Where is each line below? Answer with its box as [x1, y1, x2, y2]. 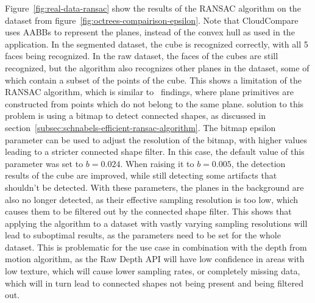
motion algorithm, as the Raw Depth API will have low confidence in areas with [5, 252, 305, 265]
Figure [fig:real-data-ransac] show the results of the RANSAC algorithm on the [5, 2, 301, 14]
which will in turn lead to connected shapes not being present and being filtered [5, 276, 303, 289]
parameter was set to [5, 157, 83, 169]
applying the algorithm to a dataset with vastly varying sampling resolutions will [5, 216, 308, 229]
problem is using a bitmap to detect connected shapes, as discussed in [5, 109, 266, 122]
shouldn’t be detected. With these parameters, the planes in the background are [5, 180, 304, 193]
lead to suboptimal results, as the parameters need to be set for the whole [5, 229, 281, 241]
